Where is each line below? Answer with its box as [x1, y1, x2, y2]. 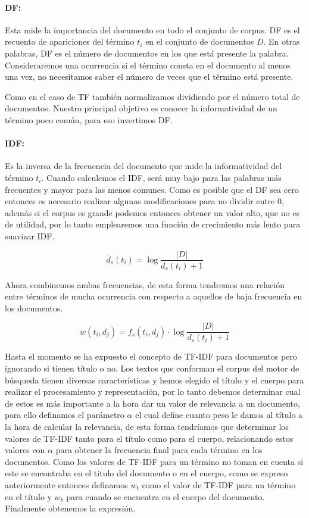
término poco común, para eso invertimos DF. [5, 113, 173, 126]
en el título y [5, 490, 52, 503]
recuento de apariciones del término [5, 35, 135, 48]
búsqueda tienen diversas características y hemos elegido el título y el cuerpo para [5, 373, 304, 386]
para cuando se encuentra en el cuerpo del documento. [66, 490, 265, 503]
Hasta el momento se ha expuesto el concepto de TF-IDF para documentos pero [5, 350, 297, 363]
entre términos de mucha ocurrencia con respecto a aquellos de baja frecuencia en [5, 290, 302, 302]
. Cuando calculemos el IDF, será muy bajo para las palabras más [41, 171, 282, 183]
